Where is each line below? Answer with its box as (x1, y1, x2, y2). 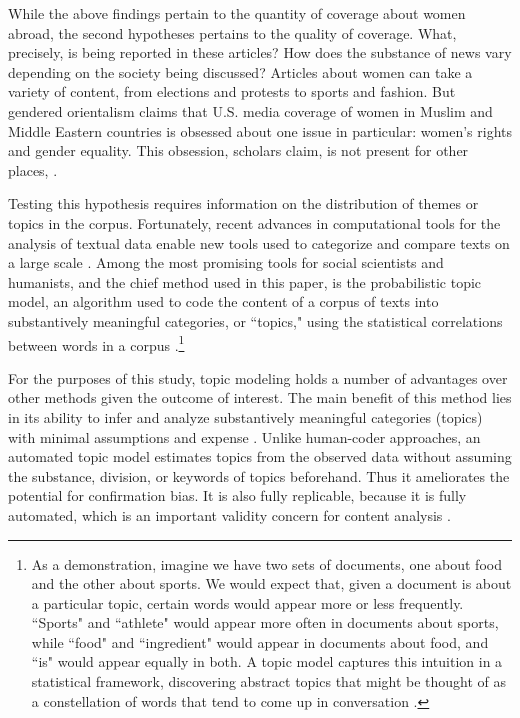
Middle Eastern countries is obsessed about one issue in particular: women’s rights (8, 120, 512, 141)
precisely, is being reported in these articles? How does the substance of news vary (8, 42, 512, 63)
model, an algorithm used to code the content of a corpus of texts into (8, 291, 439, 312)
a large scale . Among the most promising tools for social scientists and (8, 252, 444, 273)
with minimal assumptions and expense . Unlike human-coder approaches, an (8, 426, 481, 447)
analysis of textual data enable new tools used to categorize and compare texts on (8, 232, 510, 253)
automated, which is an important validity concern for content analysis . (8, 504, 451, 525)
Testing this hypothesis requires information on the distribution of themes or (8, 193, 479, 214)
